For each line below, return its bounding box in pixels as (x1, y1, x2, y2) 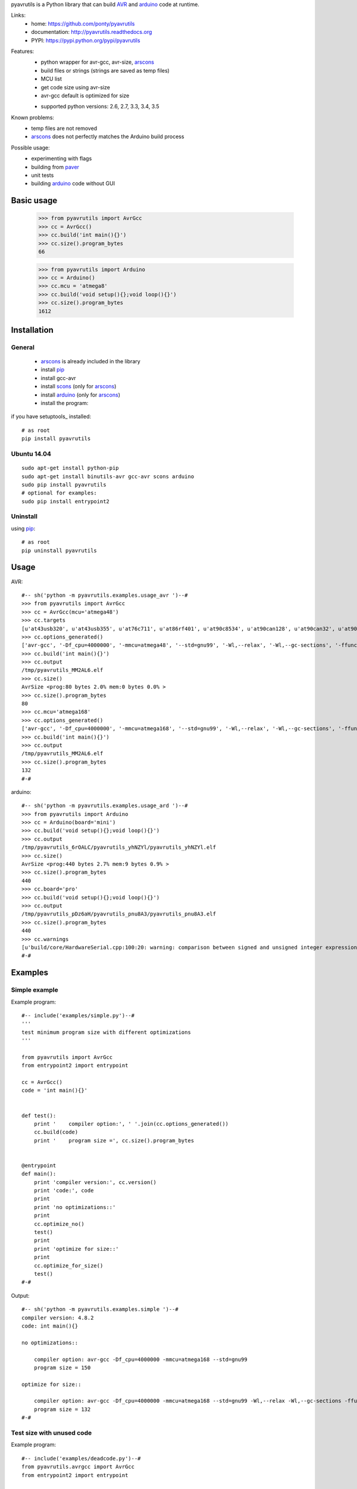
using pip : (11, 525, 36, 532)
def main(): (21, 1170, 57, 1178)
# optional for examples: (21, 490, 98, 497)
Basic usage (11, 195, 58, 205)
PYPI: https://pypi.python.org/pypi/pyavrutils (31, 36, 140, 44)
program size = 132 (33, 1406, 91, 1413)
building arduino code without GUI (31, 180, 115, 187)
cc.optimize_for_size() (33, 1262, 104, 1269)
